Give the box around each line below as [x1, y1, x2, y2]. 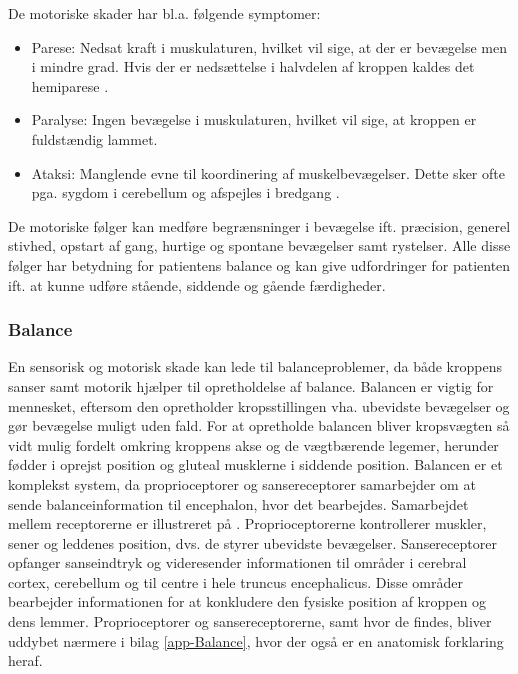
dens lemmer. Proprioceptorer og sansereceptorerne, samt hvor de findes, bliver [8, 611, 492, 632]
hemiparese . [31, 75, 109, 96]
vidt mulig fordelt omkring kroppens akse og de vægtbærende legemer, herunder [8, 434, 499, 455]
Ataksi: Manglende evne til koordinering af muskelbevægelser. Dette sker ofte [31, 162, 505, 183]
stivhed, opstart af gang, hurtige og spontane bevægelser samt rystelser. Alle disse [8, 235, 511, 256]
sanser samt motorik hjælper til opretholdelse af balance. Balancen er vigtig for [8, 375, 494, 396]
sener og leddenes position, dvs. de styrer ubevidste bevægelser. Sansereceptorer [8, 532, 497, 553]
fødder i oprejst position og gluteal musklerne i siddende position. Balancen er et [8, 454, 503, 475]
